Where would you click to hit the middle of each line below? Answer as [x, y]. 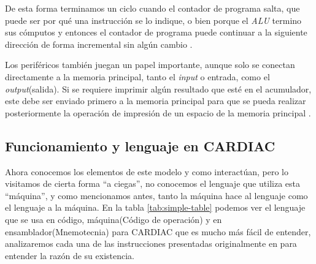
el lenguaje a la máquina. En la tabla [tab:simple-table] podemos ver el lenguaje [155, 207]
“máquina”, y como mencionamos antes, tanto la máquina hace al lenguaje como [156, 195]
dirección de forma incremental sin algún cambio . [99, 44]
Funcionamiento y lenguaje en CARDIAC [140, 145]
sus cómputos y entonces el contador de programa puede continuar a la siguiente [156, 32]
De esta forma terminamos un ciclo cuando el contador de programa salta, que [152, 8]
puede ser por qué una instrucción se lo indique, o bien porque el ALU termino [153, 20]
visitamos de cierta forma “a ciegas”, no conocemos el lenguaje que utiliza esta [153, 183]
